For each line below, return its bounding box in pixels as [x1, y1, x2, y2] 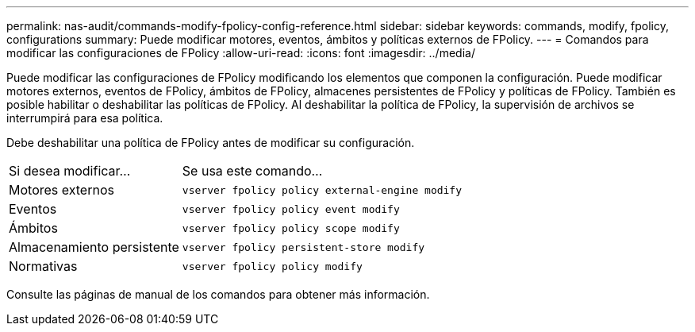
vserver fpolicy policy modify [182, 260, 363, 272]
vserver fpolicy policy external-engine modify [182, 183, 463, 196]
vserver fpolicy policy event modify [182, 203, 400, 215]
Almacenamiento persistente [9, 239, 179, 255]
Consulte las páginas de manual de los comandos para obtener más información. [6, 288, 430, 301]
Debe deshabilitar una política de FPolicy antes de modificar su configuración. [6, 136, 415, 149]
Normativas [9, 258, 78, 274]
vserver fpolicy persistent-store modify [182, 241, 425, 253]
